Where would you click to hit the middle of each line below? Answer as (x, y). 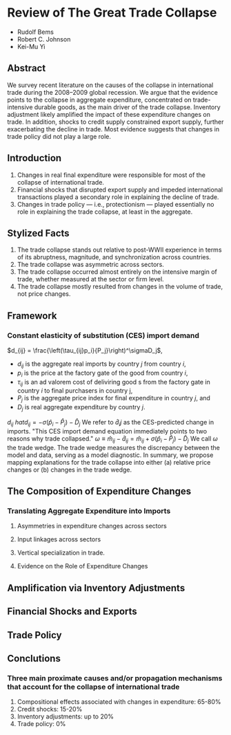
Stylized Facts (39, 233)
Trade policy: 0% (41, 724)
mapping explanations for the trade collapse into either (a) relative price (109, 462)
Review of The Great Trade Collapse (112, 13)
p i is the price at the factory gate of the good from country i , (102, 373)
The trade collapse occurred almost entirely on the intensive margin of (117, 272)
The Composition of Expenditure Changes (99, 491)
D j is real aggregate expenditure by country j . (81, 408)
